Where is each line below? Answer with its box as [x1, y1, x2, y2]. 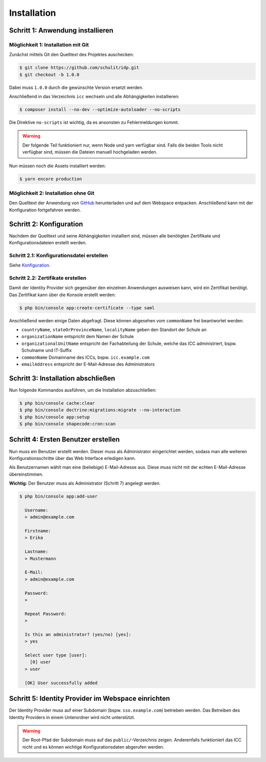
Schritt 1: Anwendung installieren [9, 26, 113, 35]
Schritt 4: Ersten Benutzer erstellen [9, 435, 120, 444]
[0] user [30, 659, 51, 665]
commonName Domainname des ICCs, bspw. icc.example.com [21, 354, 150, 360]
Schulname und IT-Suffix [21, 347, 72, 353]
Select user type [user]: [25, 652, 87, 658]
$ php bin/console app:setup [19, 414, 90, 419]
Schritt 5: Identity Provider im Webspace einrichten [9, 694, 170, 703]
